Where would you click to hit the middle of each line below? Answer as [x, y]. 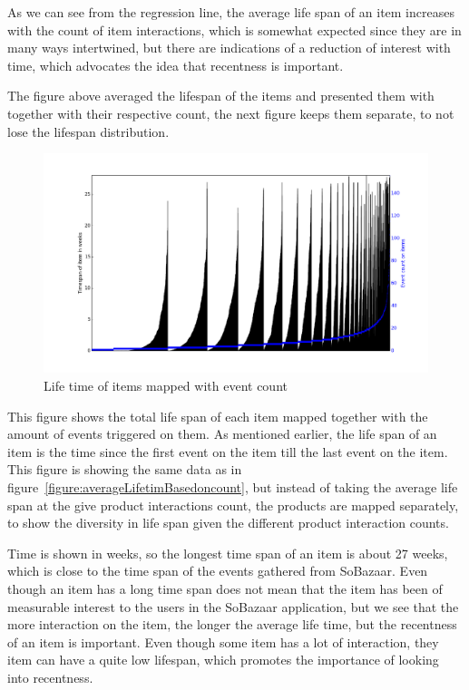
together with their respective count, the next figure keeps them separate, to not [231, 113]
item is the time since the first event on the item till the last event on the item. [228, 451]
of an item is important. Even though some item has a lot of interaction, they [223, 641]
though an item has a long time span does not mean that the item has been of [225, 588]
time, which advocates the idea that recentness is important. [176, 65]
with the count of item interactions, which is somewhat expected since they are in [234, 29]
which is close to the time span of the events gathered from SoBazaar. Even [218, 571]
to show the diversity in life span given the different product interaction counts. [228, 523]
